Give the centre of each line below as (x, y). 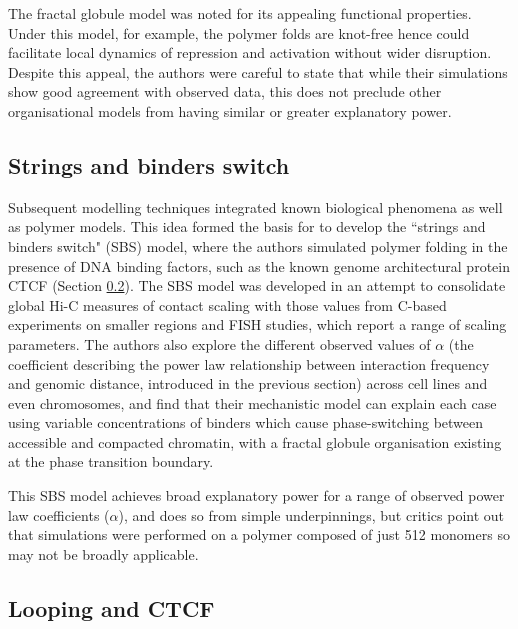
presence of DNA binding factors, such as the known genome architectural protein (259, 265)
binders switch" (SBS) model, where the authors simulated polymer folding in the (258, 245)
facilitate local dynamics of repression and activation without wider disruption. (250, 52)
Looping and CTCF (111, 607)
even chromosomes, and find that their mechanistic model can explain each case (252, 402)
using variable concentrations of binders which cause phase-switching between (246, 422)
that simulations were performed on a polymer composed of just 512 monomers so (259, 534)
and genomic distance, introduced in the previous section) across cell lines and (248, 383)
